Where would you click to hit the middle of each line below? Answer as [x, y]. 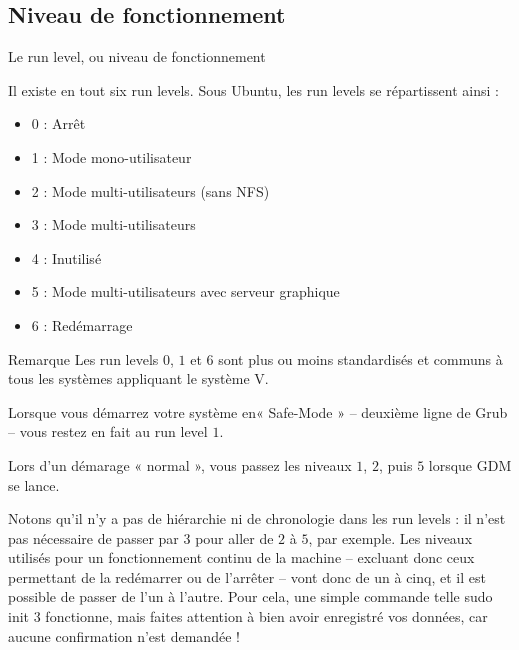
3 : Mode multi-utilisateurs [113, 224]
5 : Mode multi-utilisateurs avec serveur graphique [185, 291]
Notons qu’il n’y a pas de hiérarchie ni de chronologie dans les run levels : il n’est [257, 518]
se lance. [34, 484]
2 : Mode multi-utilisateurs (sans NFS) [150, 190]
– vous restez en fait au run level [108, 431]
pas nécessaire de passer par [93, 537]
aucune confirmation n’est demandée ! [124, 635]
